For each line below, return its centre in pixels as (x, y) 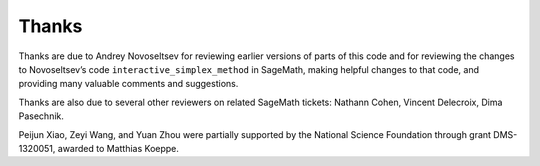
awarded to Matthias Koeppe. (118, 148)
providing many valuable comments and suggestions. (128, 84)
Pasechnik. (41, 116)
